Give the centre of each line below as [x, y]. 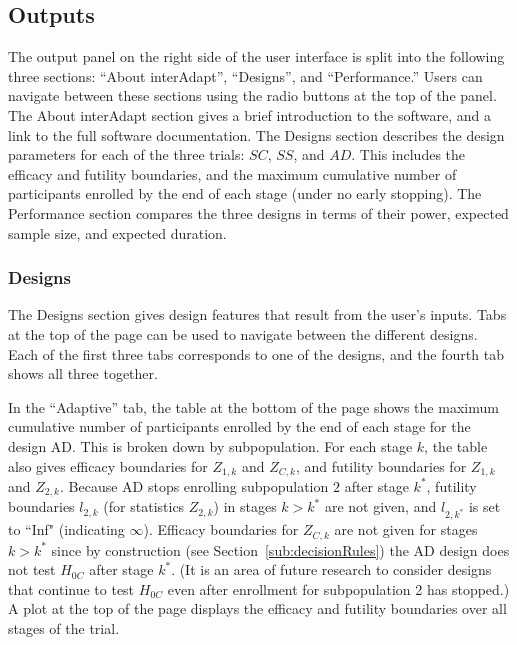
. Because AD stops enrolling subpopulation [194, 485]
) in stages [245, 506]
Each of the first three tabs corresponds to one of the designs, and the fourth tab [256, 353]
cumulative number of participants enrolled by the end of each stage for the [239, 426]
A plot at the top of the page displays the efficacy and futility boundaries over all [257, 608]
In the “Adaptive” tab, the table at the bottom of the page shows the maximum [253, 406]
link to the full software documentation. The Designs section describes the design [256, 134]
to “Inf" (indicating [66, 529]
